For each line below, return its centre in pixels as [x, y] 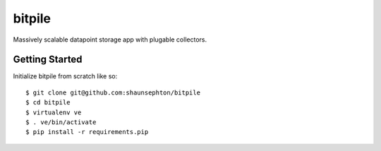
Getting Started [48, 60]
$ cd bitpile [48, 103]
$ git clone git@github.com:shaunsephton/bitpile [113, 92]
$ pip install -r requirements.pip [87, 132]
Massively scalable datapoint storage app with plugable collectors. [110, 40]
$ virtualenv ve [54, 112]
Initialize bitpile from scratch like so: [65, 76]
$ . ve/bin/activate [61, 122]
